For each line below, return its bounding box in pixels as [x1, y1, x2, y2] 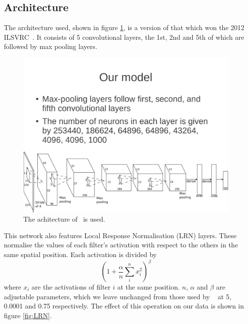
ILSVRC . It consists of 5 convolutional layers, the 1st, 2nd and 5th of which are [4, 32, 244, 42]
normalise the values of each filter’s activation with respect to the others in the [4, 240, 238, 250]
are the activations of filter [31, 282, 111, 292]
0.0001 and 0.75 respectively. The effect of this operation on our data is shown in [4, 301, 244, 311]
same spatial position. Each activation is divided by [4, 249, 157, 259]
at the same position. [117, 282, 180, 292]
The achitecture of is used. [23, 214, 105, 224]
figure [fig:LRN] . [4, 310, 52, 320]
